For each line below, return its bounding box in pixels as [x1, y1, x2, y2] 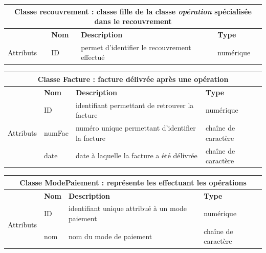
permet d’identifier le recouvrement [81, 41, 191, 52]
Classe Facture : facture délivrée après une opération [37, 73, 229, 84]
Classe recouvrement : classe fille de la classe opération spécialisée [14, 6, 252, 16]
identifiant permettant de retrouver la [75, 99, 194, 110]
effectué [81, 52, 105, 62]
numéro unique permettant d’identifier [75, 122, 196, 133]
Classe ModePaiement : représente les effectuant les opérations [19, 177, 247, 187]
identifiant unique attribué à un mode [68, 203, 187, 214]
